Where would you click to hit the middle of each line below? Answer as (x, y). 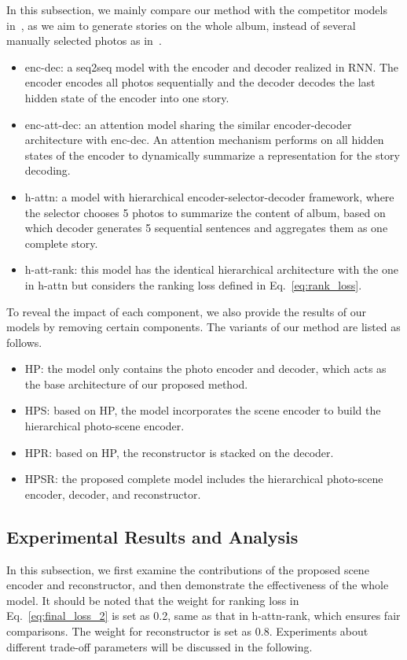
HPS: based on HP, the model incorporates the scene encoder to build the (203, 410)
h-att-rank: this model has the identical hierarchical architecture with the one (211, 269)
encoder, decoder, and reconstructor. (113, 494)
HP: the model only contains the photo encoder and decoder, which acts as (205, 369)
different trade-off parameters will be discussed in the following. (159, 646)
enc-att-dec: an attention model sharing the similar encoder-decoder (188, 124)
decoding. (48, 170)
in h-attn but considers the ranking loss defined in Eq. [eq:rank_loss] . (193, 284)
